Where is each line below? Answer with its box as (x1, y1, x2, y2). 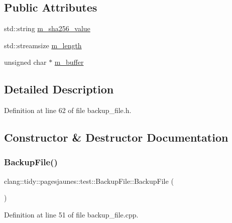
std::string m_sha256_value (4, 23, 90, 34)
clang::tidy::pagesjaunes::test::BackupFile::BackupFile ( (4, 175, 174, 186)
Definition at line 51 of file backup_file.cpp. (4, 209, 139, 219)
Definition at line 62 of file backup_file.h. (4, 105, 132, 116)
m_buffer (54, 57, 84, 67)
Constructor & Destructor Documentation (4, 130, 228, 145)
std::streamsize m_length (4, 40, 82, 50)
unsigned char (4, 57, 47, 67)
